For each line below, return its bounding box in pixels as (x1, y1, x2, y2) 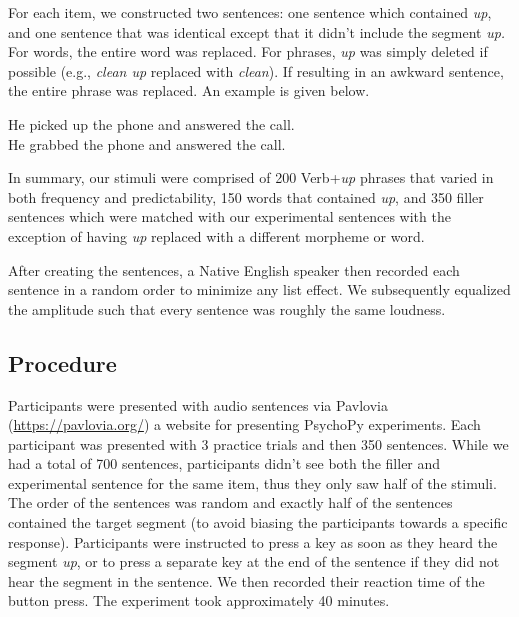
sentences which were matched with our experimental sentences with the (8, 206, 451, 227)
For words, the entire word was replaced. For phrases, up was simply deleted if (8, 41, 488, 62)
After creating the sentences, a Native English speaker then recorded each (8, 259, 460, 280)
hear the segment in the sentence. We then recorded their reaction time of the (8, 570, 485, 591)
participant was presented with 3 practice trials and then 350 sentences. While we (8, 433, 509, 454)
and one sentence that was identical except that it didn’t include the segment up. (8, 21, 506, 42)
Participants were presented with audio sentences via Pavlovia (8, 394, 388, 415)
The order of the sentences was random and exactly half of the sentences (8, 492, 453, 513)
